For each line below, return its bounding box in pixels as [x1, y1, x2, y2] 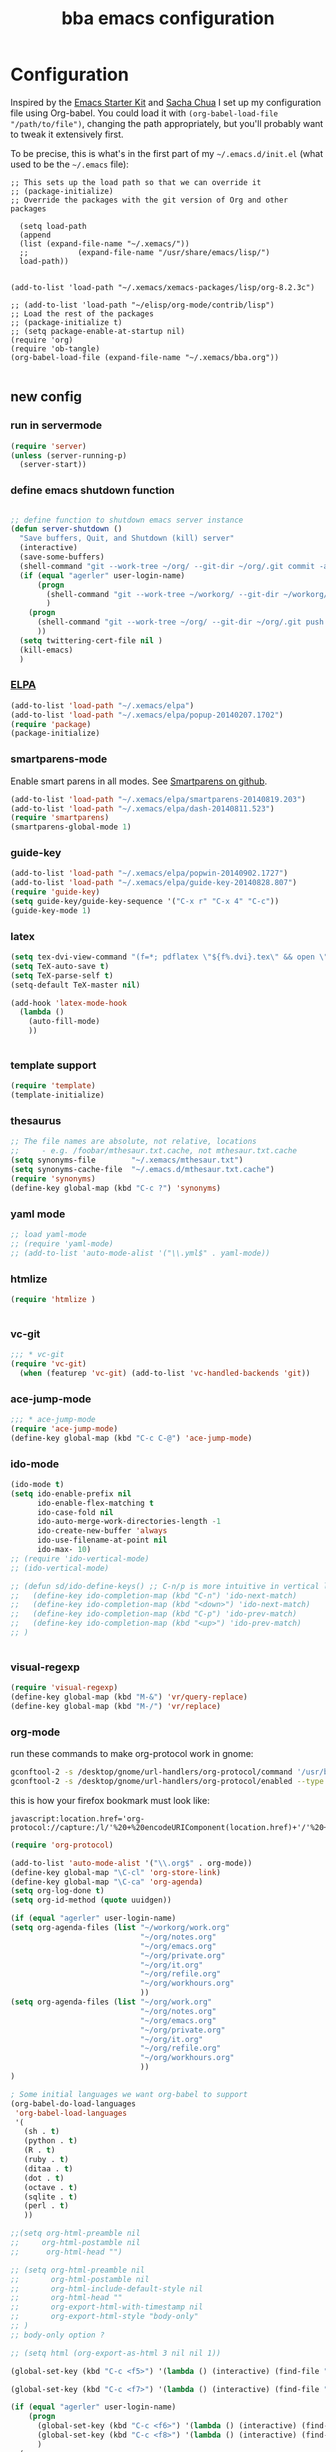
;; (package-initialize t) [10, 317, 123, 327]
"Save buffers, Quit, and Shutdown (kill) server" [19, 533, 235, 544]
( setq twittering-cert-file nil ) [19, 635, 163, 646]
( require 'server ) [10, 441, 87, 451]
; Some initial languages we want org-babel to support [10, 2089, 248, 2099]
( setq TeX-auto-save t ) [10, 961, 110, 971]
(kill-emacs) [19, 645, 74, 655]
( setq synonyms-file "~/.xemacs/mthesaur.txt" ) [10, 1155, 244, 1166]
